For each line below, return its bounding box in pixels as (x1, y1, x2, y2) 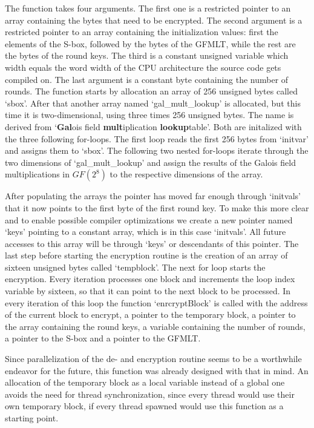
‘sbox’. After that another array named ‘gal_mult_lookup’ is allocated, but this (5, 96, 301, 109)
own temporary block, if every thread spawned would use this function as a (5, 400, 284, 412)
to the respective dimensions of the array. (110, 168, 263, 180)
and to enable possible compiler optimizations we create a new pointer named (5, 213, 293, 226)
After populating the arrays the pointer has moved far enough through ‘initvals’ (5, 189, 301, 202)
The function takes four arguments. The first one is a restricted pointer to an (5, 2, 291, 14)
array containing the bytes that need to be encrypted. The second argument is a (5, 13, 303, 26)
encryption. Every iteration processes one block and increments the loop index (5, 272, 295, 285)
